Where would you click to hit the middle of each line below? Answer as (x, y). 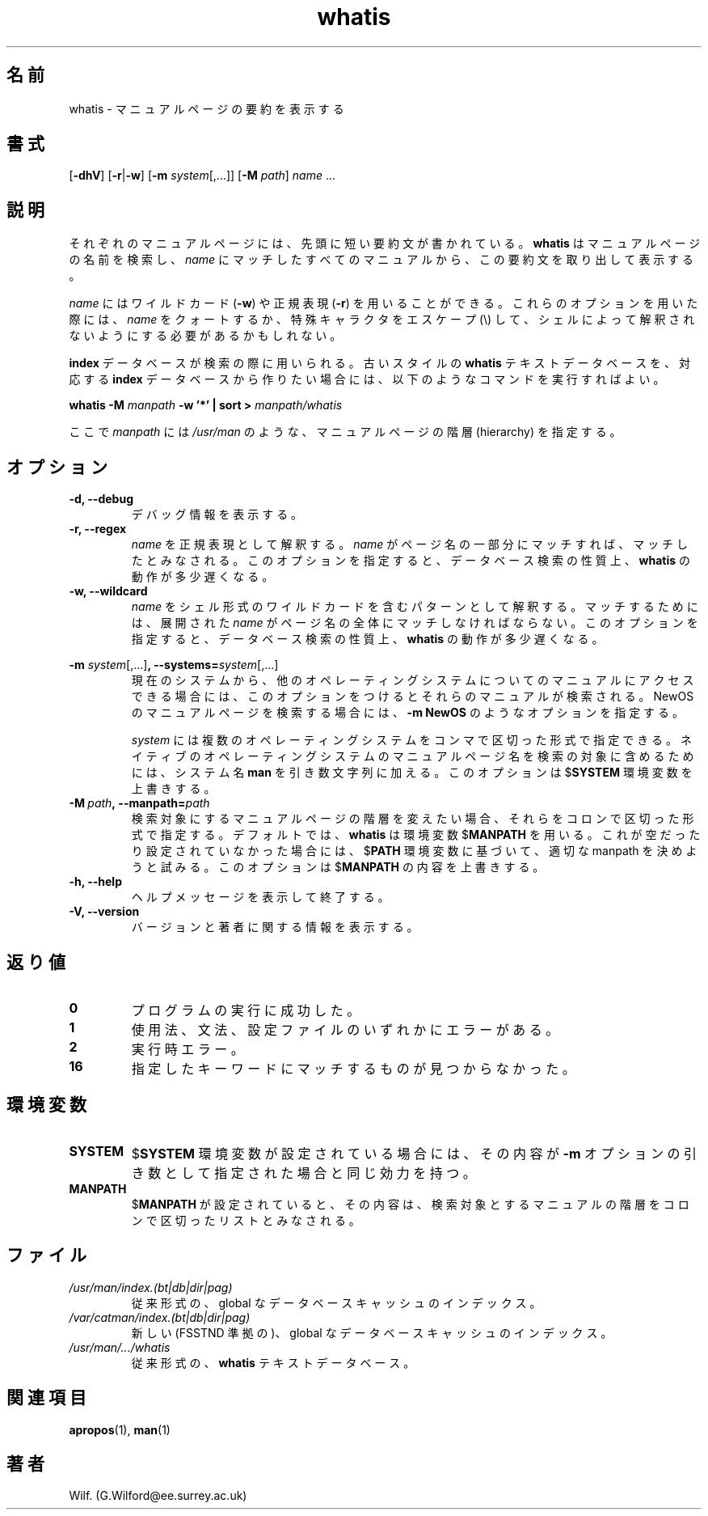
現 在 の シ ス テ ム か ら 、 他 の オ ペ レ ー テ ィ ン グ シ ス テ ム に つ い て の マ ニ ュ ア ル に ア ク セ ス (413, 680)
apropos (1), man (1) (120, 1429)
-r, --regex (98, 529)
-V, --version (104, 912)
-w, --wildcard (108, 591)
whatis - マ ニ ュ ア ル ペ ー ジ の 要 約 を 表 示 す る (206, 108)
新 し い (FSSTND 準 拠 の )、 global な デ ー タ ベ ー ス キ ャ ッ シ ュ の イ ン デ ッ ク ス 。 (372, 1332)
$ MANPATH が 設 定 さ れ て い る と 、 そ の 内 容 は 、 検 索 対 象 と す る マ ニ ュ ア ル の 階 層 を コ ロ (410, 1204)
